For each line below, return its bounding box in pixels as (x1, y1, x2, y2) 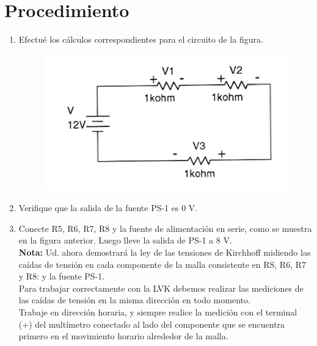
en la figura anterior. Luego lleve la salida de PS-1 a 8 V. (18, 234, 232, 247)
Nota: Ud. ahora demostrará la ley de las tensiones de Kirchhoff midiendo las (18, 246, 311, 259)
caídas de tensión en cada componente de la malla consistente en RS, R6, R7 (18, 258, 307, 270)
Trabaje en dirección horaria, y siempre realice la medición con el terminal (18, 306, 297, 318)
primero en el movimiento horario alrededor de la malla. (18, 330, 228, 342)
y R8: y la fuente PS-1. (18, 270, 105, 283)
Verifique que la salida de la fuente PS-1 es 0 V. (18, 201, 198, 214)
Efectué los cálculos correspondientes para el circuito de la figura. (18, 33, 263, 46)
